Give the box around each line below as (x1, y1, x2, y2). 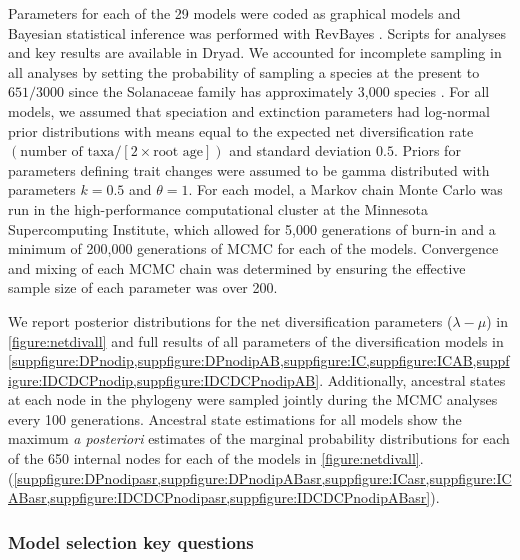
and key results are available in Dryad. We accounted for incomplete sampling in (8, 42, 502, 63)
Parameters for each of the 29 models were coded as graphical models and (8, 3, 461, 23)
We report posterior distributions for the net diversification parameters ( (8, 310, 453, 331)
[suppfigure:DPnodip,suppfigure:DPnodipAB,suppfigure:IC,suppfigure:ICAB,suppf (8, 350, 510, 371)
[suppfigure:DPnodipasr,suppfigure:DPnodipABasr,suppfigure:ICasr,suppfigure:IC (13, 467, 512, 488)
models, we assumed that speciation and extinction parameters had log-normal (8, 100, 490, 121)
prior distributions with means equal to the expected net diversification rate (8, 120, 474, 141)
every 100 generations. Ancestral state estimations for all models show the (8, 408, 462, 429)
